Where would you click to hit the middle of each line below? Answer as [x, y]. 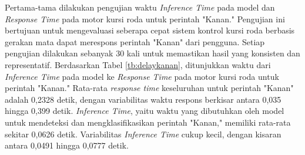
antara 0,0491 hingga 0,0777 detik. [67, 145]
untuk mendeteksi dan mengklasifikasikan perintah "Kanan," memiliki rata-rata [148, 122]
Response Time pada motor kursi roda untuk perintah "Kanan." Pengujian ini [145, 18]
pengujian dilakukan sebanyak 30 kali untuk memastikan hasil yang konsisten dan [152, 53]
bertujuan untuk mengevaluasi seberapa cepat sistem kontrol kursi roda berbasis [150, 30]
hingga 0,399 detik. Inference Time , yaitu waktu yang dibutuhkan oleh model [145, 111]
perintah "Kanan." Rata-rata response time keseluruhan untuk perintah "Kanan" [149, 88]
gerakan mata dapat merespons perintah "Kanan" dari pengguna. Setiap [135, 41]
